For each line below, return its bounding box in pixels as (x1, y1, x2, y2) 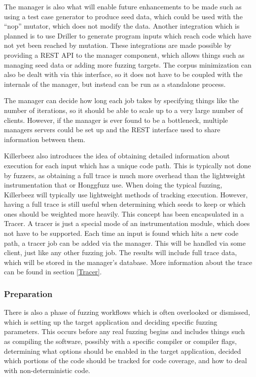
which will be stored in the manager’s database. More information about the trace (4, 257, 253, 267)
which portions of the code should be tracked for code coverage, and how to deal (4, 355, 247, 366)
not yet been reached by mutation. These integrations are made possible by (4, 40, 232, 50)
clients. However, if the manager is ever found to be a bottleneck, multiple (4, 114, 228, 125)
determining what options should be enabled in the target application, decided (4, 345, 241, 356)
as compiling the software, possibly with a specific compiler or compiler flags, (4, 336, 237, 346)
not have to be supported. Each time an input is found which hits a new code (4, 228, 239, 238)
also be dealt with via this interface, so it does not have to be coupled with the (4, 69, 243, 79)
